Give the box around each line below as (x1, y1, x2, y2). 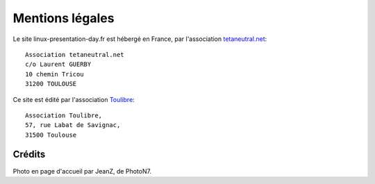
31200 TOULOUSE (25, 80, 77, 88)
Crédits (12, 149, 46, 160)
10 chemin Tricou (25, 70, 84, 78)
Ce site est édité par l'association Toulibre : (12, 95, 135, 103)
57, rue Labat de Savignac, (25, 122, 121, 129)
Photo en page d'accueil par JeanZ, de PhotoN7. (12, 167, 152, 175)
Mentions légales (12, 10, 115, 26)
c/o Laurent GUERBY (25, 60, 92, 69)
